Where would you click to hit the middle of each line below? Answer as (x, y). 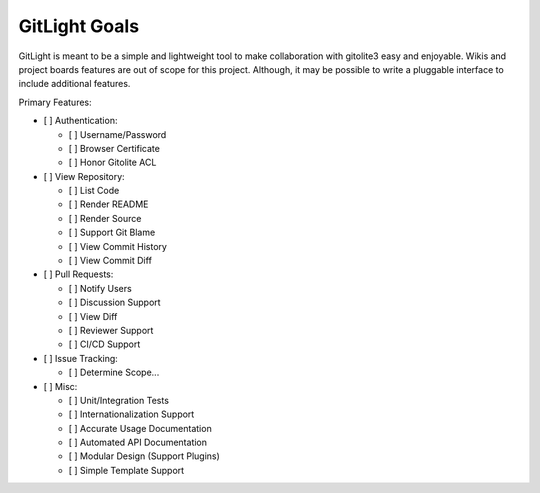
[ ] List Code (94, 191)
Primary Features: (55, 102)
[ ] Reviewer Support (111, 330)
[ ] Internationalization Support (131, 414)
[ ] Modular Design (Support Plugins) (144, 456)
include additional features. (74, 84)
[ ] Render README (108, 204)
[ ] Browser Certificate (114, 148)
